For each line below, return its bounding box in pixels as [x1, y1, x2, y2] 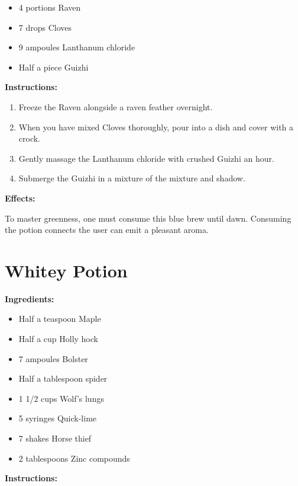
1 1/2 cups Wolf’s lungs [18, 392, 104, 404]
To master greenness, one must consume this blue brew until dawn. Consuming [5, 212, 291, 224]
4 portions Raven [18, 1, 81, 13]
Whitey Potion [5, 258, 128, 282]
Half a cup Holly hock [18, 332, 98, 345]
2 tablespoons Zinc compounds [18, 452, 130, 464]
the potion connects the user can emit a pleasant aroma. [5, 223, 209, 236]
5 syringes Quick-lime [18, 412, 97, 424]
